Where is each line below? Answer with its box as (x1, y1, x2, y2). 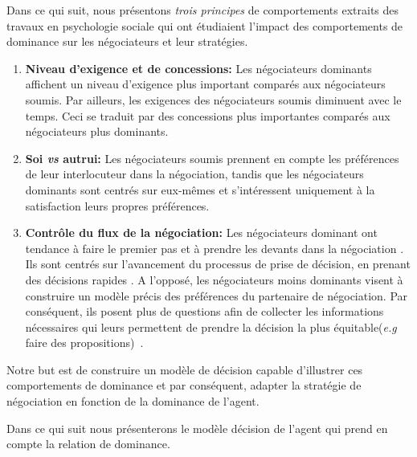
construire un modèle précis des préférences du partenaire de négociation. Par (25, 287, 408, 304)
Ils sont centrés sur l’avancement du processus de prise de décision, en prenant (25, 255, 411, 272)
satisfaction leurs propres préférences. (25, 197, 210, 214)
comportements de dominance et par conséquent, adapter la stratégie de (6, 377, 362, 394)
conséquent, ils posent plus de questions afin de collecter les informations (25, 303, 384, 320)
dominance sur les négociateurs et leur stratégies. (6, 33, 248, 50)
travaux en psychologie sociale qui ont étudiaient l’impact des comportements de (6, 17, 403, 34)
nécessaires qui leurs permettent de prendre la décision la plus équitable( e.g (25, 318, 397, 335)
